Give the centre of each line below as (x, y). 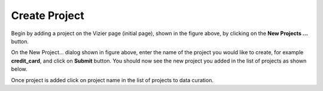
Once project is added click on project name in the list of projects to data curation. (112, 80)
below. (19, 69)
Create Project (48, 15)
